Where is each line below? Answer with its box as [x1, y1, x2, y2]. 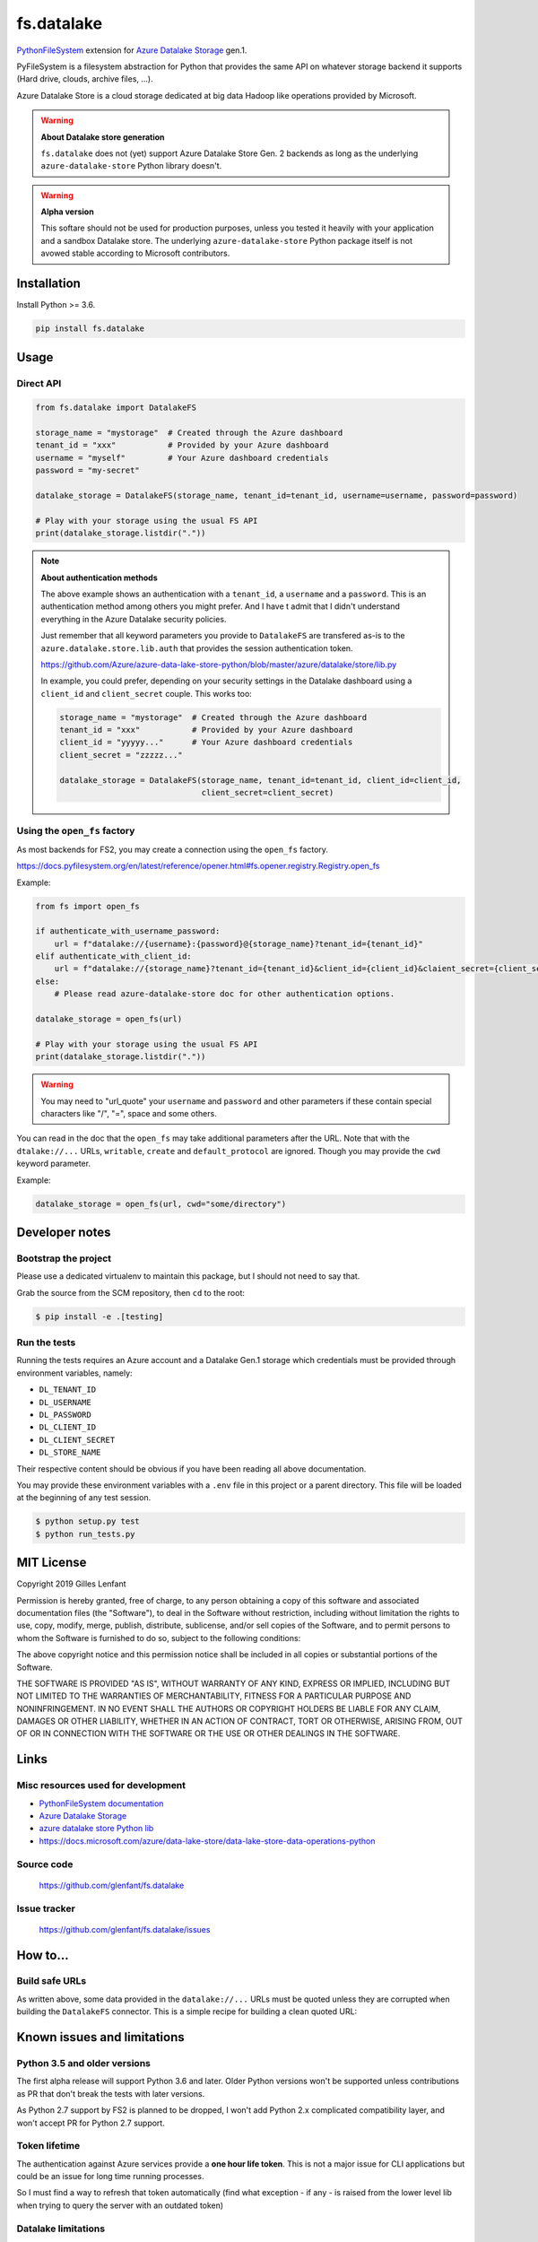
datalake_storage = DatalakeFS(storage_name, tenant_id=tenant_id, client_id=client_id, [59, 775, 462, 785]
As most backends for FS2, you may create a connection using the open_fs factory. [16, 844, 329, 855]
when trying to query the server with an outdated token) [16, 2200, 224, 2211]
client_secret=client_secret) [201, 787, 334, 798]
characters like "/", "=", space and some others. [40, 1108, 217, 1118]
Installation [16, 276, 81, 291]
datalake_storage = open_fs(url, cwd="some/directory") [35, 1198, 287, 1209]
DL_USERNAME [39, 1397, 91, 1407]
